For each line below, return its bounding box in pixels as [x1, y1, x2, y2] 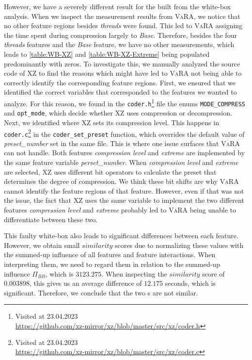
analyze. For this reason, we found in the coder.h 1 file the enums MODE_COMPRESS [4, 97, 245, 108]
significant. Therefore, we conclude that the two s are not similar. [4, 287, 198, 297]
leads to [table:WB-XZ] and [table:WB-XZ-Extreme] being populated [4, 49, 210, 59]
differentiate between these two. [4, 214, 98, 224]
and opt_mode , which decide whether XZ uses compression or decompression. [4, 108, 232, 118]
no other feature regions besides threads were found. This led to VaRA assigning [4, 20, 243, 31]
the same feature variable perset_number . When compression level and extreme [4, 157, 238, 167]
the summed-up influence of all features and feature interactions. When [4, 249, 216, 260]
